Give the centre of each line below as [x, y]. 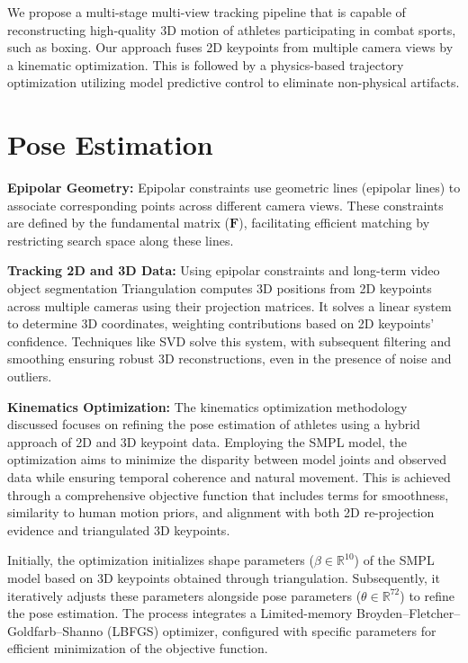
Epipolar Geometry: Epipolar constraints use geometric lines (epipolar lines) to [234, 188]
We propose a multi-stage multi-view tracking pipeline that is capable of [207, 12]
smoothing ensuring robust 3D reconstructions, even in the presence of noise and [229, 358]
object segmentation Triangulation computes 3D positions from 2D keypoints [220, 288]
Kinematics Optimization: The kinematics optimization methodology [207, 406]
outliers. [30, 376]
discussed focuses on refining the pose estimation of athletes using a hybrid [214, 424]
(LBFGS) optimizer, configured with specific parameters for [272, 630]
